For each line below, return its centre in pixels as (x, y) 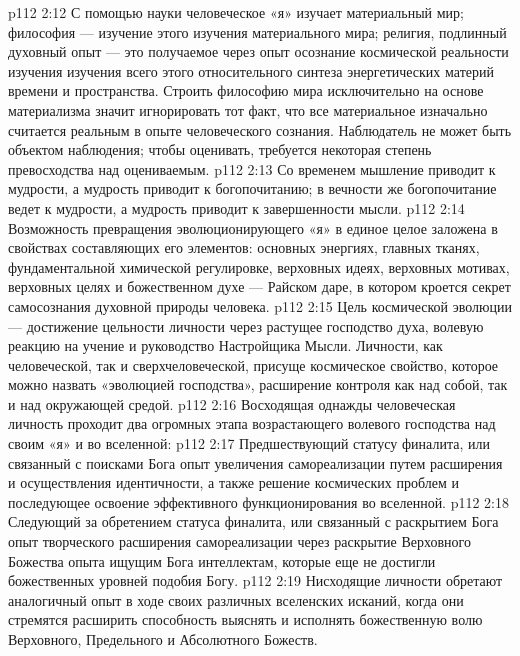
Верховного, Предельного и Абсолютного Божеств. (163, 639)
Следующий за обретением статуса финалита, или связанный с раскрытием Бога (253, 521)
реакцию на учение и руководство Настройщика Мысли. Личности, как (225, 345)
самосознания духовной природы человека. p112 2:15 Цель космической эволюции (260, 305)
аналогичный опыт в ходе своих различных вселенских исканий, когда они (236, 599)
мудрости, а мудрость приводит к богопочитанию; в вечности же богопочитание (252, 188)
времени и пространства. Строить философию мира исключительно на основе (246, 90)
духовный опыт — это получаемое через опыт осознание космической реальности (258, 51)
